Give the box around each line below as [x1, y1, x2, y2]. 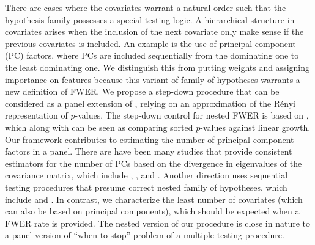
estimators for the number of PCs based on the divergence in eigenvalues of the [5, 156, 302, 169]
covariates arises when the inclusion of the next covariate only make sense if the [5, 25, 304, 38]
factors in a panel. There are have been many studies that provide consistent [5, 145, 292, 158]
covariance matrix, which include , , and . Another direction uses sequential [5, 169, 288, 181]
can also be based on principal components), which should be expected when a [5, 205, 300, 218]
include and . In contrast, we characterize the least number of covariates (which [5, 192, 303, 205]
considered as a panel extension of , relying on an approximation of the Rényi [5, 97, 296, 109]
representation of [5, 109, 68, 122]
